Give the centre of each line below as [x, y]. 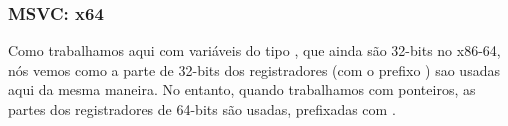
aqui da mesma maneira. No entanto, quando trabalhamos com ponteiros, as [242, 89]
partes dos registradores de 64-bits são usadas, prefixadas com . [202, 109]
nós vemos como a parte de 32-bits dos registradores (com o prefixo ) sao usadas [254, 69]
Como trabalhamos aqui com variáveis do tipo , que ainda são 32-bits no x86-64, [254, 50]
